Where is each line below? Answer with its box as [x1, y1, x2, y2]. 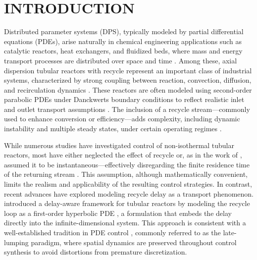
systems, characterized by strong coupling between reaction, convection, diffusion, [4, 75, 252, 85]
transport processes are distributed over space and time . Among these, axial [4, 55, 237, 65]
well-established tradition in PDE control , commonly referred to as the [4, 227, 221, 237]
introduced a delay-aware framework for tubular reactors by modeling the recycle [4, 198, 250, 208]
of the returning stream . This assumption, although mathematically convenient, [4, 169, 248, 179]
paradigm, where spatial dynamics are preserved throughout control [31, 237, 237, 247]
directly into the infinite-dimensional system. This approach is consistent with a [4, 217, 246, 228]
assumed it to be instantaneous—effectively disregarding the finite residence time [4, 159, 250, 169]
